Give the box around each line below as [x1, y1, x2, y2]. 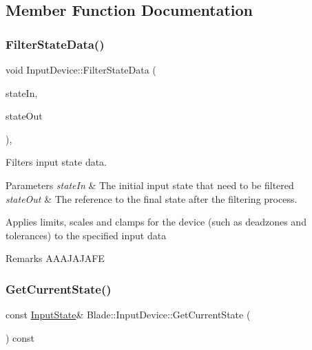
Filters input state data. [6, 155, 107, 169]
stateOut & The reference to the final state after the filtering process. [6, 191, 298, 206]
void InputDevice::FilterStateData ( [6, 63, 156, 76]
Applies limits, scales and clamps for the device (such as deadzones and [6, 215, 306, 229]
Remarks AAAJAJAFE [6, 251, 105, 265]
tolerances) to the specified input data [6, 228, 167, 242]
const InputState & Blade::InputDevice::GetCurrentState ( [6, 307, 251, 322]
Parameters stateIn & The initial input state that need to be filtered [6, 177, 294, 192]
